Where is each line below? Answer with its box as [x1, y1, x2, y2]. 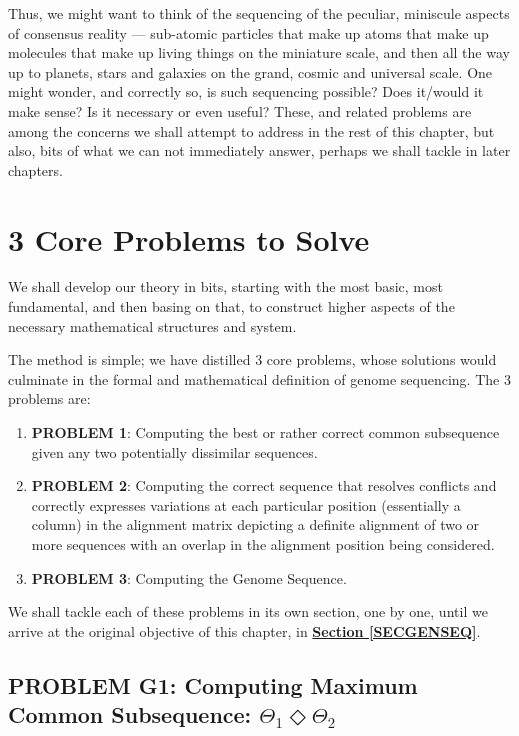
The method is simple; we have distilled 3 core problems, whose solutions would [8, 349, 497, 370]
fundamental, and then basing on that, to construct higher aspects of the [8, 296, 455, 317]
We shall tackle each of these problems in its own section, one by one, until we [8, 601, 488, 622]
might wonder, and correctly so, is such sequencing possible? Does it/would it [8, 81, 484, 102]
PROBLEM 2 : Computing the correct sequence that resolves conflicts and [31, 475, 497, 496]
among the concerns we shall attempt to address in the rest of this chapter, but [8, 120, 495, 141]
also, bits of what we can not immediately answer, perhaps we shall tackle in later [8, 140, 511, 161]
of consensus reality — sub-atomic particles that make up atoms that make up [8, 22, 489, 43]
